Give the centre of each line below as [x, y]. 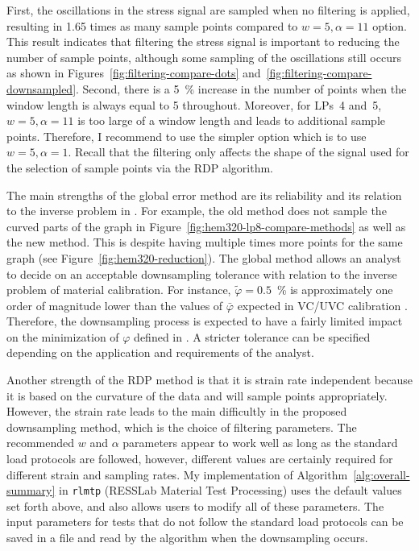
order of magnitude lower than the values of [115, 305]
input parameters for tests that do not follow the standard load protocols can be [205, 522]
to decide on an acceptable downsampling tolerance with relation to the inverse [202, 273]
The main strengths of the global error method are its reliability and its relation [204, 195]
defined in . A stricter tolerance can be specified [252, 336]
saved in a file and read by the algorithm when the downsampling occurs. [187, 538]
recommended [41, 443]
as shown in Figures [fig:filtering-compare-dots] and [134, 73]
